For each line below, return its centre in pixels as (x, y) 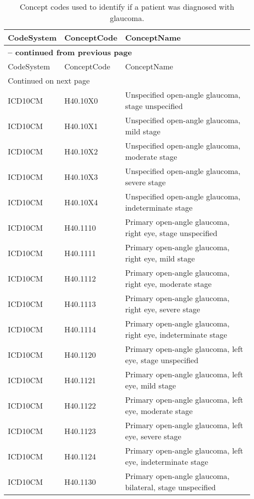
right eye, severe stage (163, 309)
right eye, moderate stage (169, 284)
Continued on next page (49, 80)
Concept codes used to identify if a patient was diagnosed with (127, 7)
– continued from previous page (70, 52)
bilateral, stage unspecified (170, 487)
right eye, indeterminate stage (176, 335)
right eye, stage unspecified (171, 233)
